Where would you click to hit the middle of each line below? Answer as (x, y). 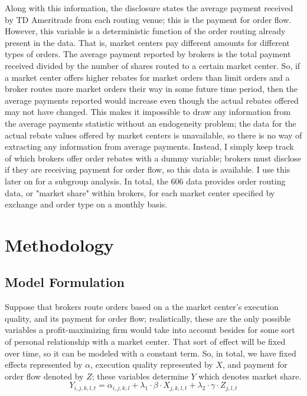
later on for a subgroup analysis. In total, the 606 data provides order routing (145, 181)
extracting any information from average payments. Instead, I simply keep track (149, 146)
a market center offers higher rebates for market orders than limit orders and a (147, 77)
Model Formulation (65, 282)
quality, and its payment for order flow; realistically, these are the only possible (148, 318)
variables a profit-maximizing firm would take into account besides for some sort (150, 330)
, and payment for (255, 364)
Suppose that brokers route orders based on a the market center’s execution (142, 307)
